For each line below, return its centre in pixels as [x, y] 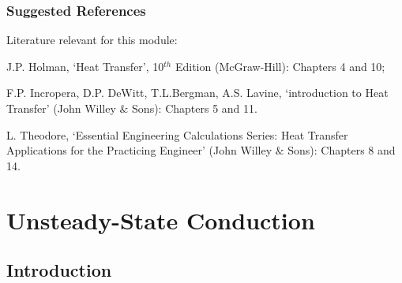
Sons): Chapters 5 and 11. [195, 108]
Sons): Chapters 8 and [342, 150]
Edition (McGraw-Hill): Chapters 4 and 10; [280, 66]
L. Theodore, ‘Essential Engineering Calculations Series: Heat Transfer [177, 134]
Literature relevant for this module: [92, 40]
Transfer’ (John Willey [61, 108]
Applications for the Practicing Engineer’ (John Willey [139, 150]
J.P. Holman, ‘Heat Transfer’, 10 [85, 66]
